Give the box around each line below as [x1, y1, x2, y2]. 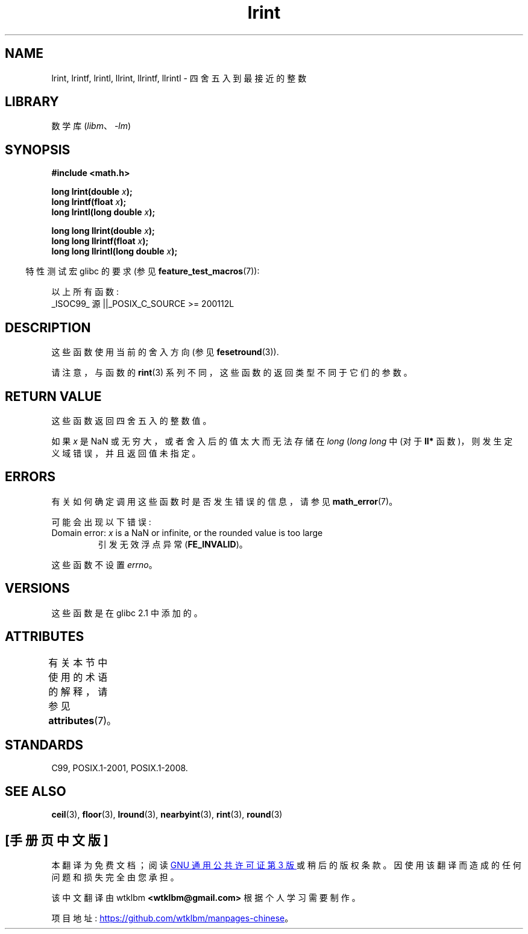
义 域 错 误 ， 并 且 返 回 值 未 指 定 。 [51, 447, 201, 458]
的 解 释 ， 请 [48, 685, 108, 698]
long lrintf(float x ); [51, 197, 127, 207]
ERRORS [5, 469, 56, 485]
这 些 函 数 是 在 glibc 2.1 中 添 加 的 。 [51, 607, 203, 618]
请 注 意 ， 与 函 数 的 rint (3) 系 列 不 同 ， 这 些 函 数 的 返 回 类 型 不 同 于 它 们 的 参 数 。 [51, 367, 412, 378]
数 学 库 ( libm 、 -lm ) [51, 121, 131, 131]
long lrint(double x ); [51, 186, 133, 197]
